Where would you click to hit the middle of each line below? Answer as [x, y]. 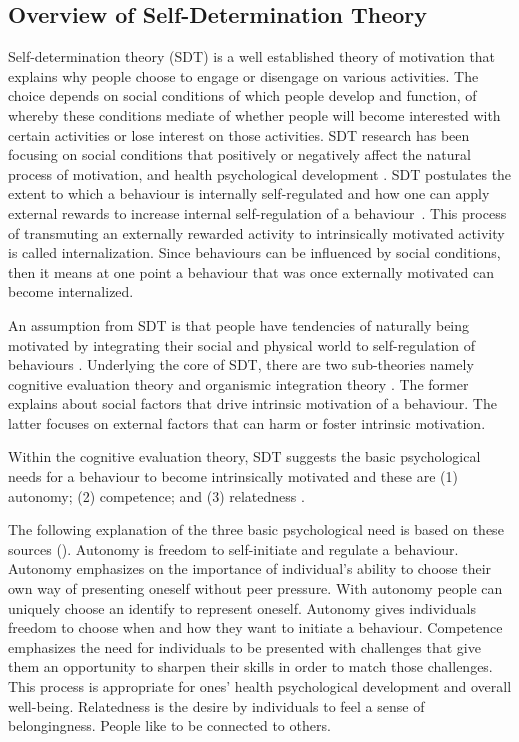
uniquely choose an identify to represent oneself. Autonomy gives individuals [242, 607]
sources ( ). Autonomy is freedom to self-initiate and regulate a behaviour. [233, 548]
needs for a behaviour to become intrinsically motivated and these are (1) [233, 476]
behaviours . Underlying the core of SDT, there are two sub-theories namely [241, 364]
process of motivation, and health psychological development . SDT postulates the [260, 173]
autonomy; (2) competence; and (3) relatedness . [156, 495]
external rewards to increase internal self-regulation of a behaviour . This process [257, 212]
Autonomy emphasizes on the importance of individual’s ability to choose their [250, 568]
